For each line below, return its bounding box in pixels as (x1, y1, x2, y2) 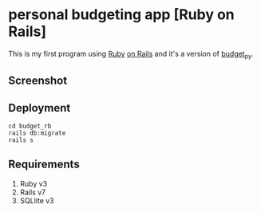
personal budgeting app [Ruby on (8, 6, 235, 24)
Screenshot (8, 74, 68, 88)
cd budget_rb (8, 122, 52, 130)
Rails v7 (19, 187, 46, 197)
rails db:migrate (8, 129, 66, 137)
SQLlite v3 (19, 195, 54, 205)
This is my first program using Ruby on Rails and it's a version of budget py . (8, 49, 254, 61)
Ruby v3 (19, 179, 48, 188)
